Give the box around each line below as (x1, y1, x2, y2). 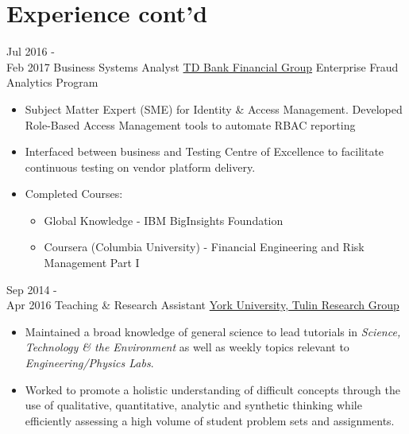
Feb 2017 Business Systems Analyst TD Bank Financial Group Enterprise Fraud (6, 58, 399, 75)
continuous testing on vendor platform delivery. (25, 158, 256, 175)
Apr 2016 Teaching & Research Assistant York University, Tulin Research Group (6, 296, 399, 313)
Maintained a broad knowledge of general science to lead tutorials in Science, (25, 323, 401, 339)
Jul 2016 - (6, 43, 55, 60)
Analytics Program (6, 74, 98, 91)
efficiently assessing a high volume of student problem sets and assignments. (25, 412, 395, 428)
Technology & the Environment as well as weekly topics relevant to (25, 339, 349, 355)
